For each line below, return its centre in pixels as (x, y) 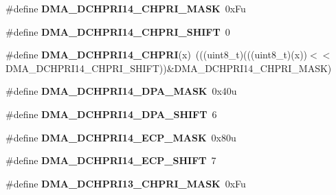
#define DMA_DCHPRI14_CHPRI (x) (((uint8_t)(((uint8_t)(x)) (157, 55)
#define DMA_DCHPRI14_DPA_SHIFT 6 (111, 114)
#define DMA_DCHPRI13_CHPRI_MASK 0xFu (126, 183)
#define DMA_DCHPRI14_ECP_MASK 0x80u (121, 137)
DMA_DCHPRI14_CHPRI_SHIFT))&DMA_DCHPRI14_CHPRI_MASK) (169, 68)
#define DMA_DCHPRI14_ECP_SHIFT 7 (111, 160)
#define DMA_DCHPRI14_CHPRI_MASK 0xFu (126, 8)
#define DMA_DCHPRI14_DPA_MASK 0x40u (121, 91)
